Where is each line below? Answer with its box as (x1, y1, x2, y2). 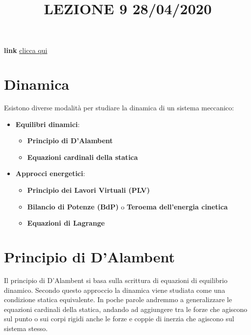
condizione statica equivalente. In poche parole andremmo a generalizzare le (4, 294, 232, 305)
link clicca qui (4, 45, 48, 55)
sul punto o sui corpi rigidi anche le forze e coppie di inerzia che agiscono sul (4, 313, 234, 324)
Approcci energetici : (15, 168, 85, 179)
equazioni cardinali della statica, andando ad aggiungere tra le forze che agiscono (4, 304, 248, 314)
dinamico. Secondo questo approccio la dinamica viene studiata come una (4, 284, 225, 295)
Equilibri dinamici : (15, 119, 80, 129)
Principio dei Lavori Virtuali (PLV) (27, 185, 150, 195)
